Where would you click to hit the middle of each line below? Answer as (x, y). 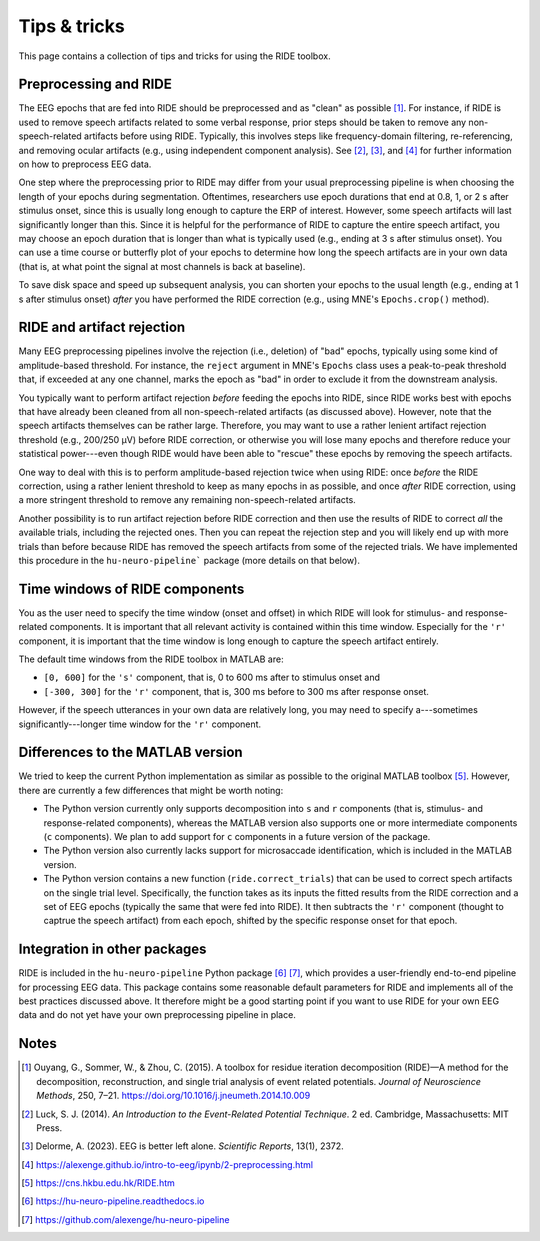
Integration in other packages (112, 949)
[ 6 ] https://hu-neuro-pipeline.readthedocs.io (113, 1201)
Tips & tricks (71, 26)
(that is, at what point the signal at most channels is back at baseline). (162, 266)
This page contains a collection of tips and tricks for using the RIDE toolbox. (174, 56)
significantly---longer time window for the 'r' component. (140, 724)
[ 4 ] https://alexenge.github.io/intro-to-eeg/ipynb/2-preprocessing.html (167, 1164)
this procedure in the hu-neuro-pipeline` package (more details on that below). (189, 560)
